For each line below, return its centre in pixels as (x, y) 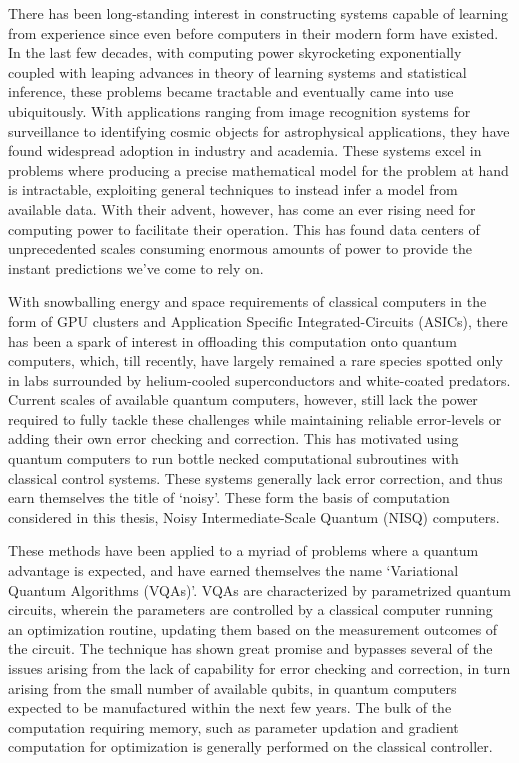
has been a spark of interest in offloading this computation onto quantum (232, 340)
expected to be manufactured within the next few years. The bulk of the (230, 707)
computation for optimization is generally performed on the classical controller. (250, 746)
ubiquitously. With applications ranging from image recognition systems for (239, 110)
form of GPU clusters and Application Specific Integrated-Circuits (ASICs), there (258, 320)
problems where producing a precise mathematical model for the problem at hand (258, 169)
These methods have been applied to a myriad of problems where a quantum (243, 550)
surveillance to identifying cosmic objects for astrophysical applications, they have (259, 130)
